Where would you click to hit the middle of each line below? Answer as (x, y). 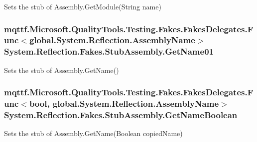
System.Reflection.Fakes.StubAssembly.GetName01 (109, 51)
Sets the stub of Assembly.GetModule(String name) (83, 6)
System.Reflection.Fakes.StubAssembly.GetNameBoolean (121, 115)
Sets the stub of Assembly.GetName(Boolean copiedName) (93, 133)
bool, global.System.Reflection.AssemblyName (124, 104)
